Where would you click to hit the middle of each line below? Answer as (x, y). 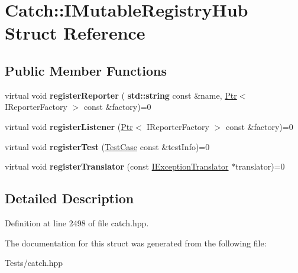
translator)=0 (260, 166)
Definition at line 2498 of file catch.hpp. (77, 222)
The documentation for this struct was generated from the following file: (136, 243)
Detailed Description (69, 198)
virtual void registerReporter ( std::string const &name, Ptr (121, 95)
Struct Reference (75, 33)
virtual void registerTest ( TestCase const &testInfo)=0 (107, 146)
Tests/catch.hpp (34, 263)
